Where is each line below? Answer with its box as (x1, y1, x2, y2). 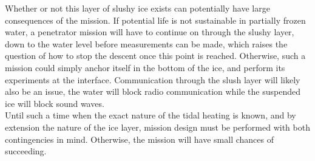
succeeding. (5, 145, 47, 157)
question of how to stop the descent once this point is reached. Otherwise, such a (5, 49, 306, 62)
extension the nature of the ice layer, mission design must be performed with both (5, 120, 310, 133)
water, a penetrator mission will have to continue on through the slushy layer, (5, 26, 294, 38)
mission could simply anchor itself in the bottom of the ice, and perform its (5, 61, 285, 74)
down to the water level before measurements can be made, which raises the (5, 37, 288, 50)
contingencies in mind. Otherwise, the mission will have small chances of (5, 132, 274, 145)
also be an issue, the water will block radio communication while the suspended (5, 85, 300, 98)
